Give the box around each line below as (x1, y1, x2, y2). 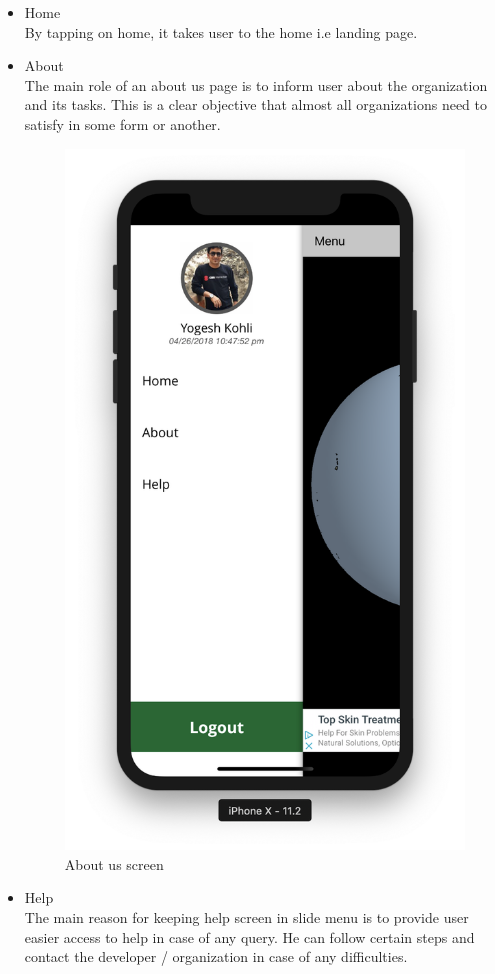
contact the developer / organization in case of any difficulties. (24, 946, 408, 967)
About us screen (64, 853, 164, 874)
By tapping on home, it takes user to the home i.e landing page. (24, 21, 418, 42)
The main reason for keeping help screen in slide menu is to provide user (24, 907, 469, 928)
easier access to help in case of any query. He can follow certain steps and (24, 926, 475, 947)
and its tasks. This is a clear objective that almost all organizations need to (24, 94, 487, 115)
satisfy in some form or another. (24, 113, 221, 134)
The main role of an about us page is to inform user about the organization (24, 74, 488, 95)
